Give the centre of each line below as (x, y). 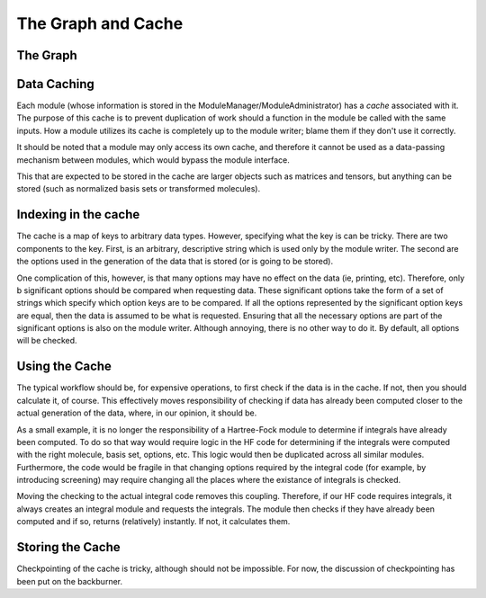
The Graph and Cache (100, 23)
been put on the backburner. (70, 581)
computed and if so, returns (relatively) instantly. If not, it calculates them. (153, 522)
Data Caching (55, 84)
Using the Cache (64, 366)
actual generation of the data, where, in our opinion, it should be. (137, 413)
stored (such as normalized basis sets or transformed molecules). (139, 189)
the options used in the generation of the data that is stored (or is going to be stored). (175, 262)
